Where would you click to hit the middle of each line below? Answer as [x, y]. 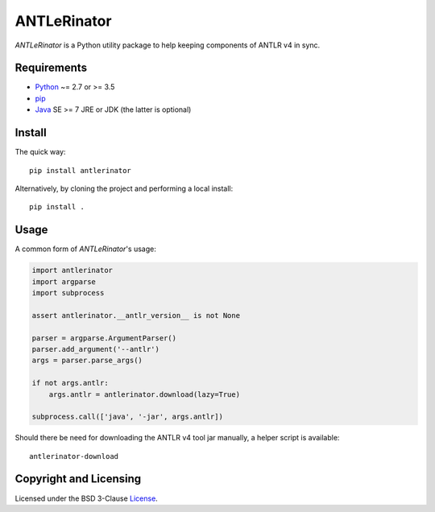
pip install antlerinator [81, 170]
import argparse [64, 281]
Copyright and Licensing [78, 479]
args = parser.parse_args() [87, 361]
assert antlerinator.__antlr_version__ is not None [136, 315]
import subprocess [68, 293]
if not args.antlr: [70, 383]
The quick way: [40, 152]
